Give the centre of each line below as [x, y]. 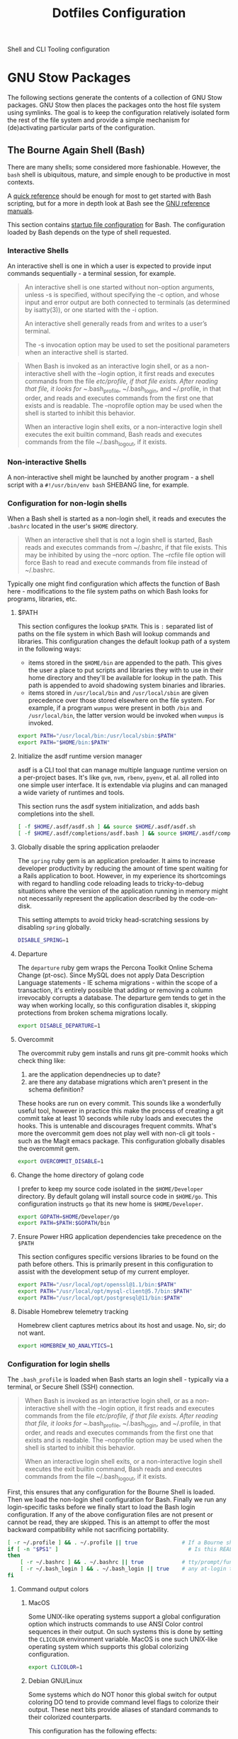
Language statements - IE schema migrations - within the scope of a [118, 982]
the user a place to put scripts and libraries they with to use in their [126, 670]
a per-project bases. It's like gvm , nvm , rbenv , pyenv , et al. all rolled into [118, 777]
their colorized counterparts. [70, 1717]
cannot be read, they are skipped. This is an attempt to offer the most [109, 1522]
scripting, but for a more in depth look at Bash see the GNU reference [109, 203]
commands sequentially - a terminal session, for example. [92, 274]
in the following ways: [49, 649]
